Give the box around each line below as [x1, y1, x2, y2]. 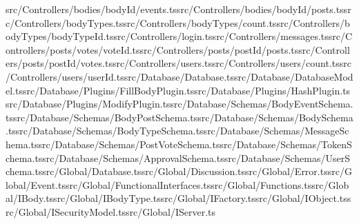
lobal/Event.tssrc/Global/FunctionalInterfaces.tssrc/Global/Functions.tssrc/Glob [6, 177, 349, 192]
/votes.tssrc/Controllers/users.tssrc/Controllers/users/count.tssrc [75, 56, 352, 70]
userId [87, 69, 114, 83]
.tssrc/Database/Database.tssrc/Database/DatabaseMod [113, 69, 353, 83]
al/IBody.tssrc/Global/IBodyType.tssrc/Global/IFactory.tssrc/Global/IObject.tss [6, 191, 351, 205]
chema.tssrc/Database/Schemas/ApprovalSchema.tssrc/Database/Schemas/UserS [6, 150, 350, 165]
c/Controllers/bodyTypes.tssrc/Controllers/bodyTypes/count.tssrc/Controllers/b [6, 15, 350, 30]
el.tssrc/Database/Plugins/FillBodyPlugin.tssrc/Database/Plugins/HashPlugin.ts [6, 83, 351, 97]
